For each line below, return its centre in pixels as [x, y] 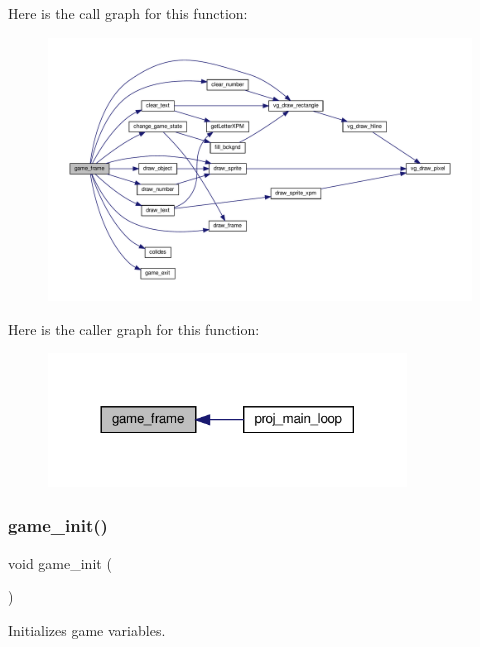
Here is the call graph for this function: [128, 13]
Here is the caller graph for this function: [134, 328]
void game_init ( [60, 562]
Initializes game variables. [87, 629]
